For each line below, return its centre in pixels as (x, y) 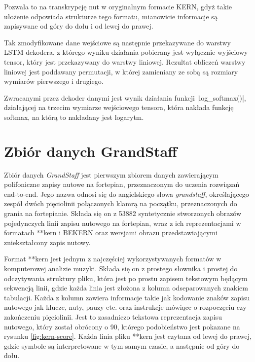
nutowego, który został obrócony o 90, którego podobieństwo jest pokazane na (122, 326)
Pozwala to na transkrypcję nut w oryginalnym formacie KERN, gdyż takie (118, 6)
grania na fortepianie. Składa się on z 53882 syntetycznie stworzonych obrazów (123, 213)
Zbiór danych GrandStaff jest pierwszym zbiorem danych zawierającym (111, 174)
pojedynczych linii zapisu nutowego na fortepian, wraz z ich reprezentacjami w (123, 223)
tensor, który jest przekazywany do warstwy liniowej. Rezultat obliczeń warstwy (125, 61)
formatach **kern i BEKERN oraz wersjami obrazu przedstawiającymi (111, 233)
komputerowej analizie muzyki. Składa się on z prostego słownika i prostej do (121, 268)
